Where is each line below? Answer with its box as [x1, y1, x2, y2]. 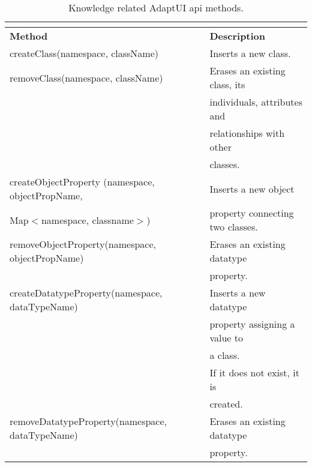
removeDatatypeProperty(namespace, [10, 414, 167, 428]
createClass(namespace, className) [10, 46, 158, 60]
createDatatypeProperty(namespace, [10, 286, 163, 300]
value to [209, 331, 244, 345]
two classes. [209, 220, 258, 233]
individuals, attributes [209, 95, 302, 109]
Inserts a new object [209, 181, 295, 196]
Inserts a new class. [209, 46, 291, 60]
